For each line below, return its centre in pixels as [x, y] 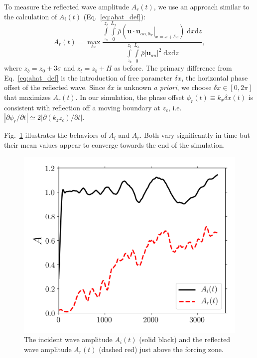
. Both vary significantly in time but [195, 135]
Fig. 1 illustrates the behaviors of [55, 135]
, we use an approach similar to [201, 6]
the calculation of [31, 16]
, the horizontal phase [215, 77]
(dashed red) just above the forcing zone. [161, 349]
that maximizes [27, 97]
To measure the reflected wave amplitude [66, 6]
